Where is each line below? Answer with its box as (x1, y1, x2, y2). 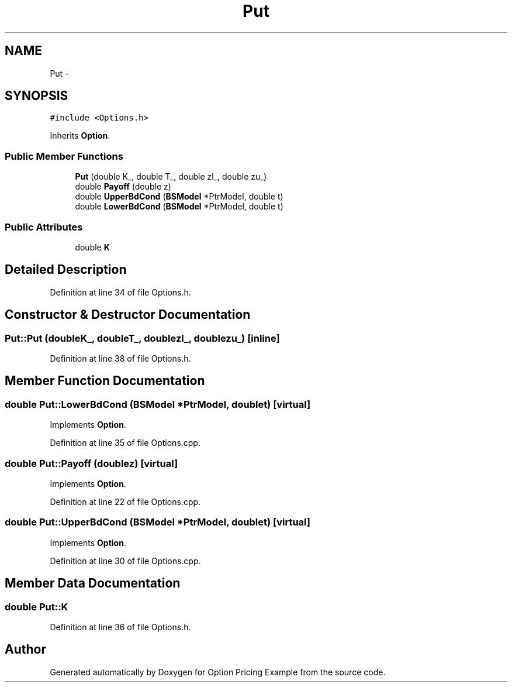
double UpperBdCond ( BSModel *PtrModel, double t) (75, 191, 283, 202)
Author (5, 642, 46, 657)
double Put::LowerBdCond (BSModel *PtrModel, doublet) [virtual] (5, 398, 311, 410)
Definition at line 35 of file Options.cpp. (50, 438, 200, 448)
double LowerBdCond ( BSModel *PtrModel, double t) (75, 201, 283, 212)
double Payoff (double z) (75, 181, 171, 192)
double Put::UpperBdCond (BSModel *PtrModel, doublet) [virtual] (5, 516, 310, 528)
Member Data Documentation (5, 576, 181, 591)
